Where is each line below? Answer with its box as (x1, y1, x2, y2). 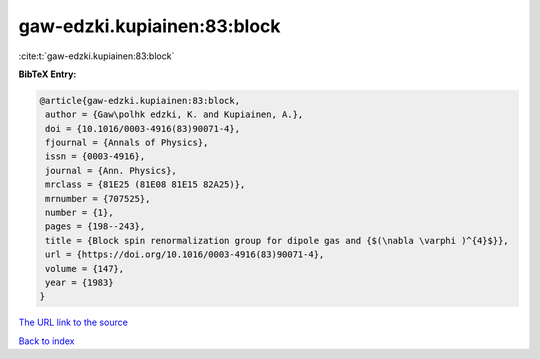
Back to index (18, 335, 75, 347)
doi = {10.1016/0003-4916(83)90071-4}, (45, 123, 240, 134)
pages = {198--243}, (45, 221, 146, 232)
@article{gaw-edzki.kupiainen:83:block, (39, 95, 240, 106)
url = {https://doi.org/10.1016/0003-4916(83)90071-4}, (45, 249, 325, 260)
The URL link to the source (18, 316, 129, 329)
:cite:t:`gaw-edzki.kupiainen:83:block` (18, 50, 175, 62)
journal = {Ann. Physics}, (45, 165, 177, 176)
